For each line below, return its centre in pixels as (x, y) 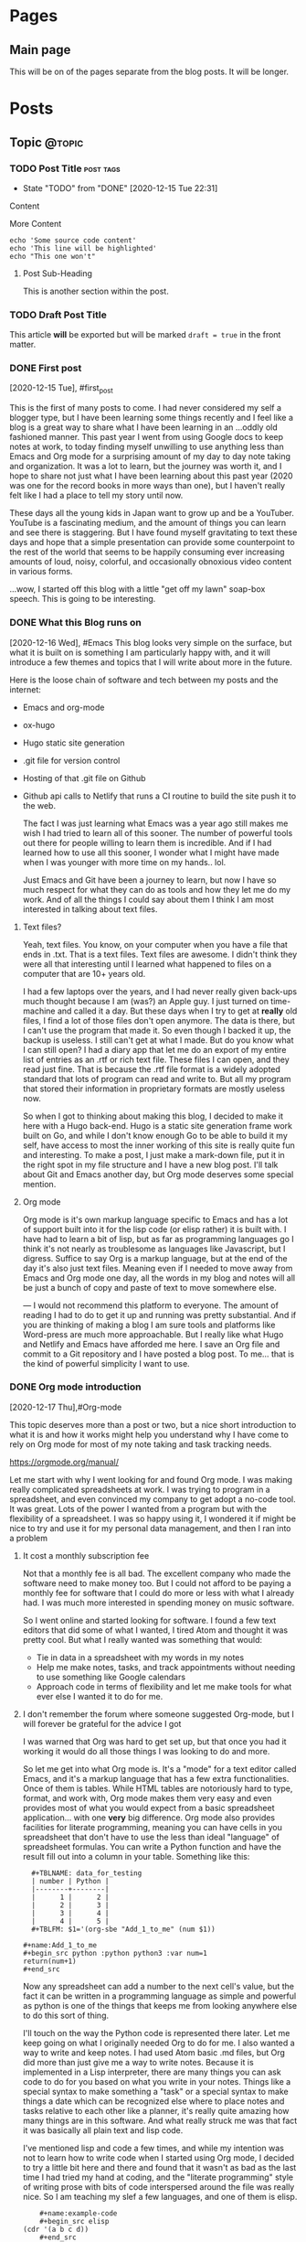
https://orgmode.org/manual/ (64, 1462)
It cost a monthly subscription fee (86, 1555)
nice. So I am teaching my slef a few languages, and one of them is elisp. (160, 2196)
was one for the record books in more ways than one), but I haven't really (148, 486)
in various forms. (41, 572)
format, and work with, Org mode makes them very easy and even (147, 1797)
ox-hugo (39, 724)
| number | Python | (70, 1881)
